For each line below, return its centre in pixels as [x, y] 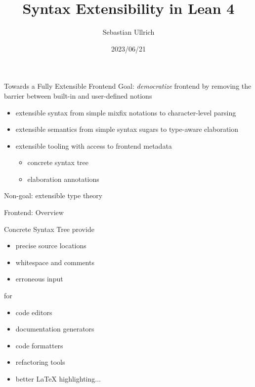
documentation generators [55, 329]
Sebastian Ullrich [128, 32]
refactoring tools [40, 362]
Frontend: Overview [34, 212]
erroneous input [39, 279]
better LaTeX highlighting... [58, 379]
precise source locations [51, 246]
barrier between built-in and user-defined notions [78, 95]
